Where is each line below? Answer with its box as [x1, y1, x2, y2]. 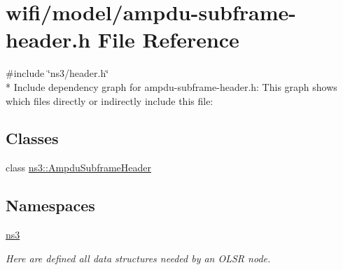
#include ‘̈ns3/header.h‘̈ [6, 66, 109, 80]
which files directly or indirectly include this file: [6, 93, 213, 108]
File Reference [97, 25, 239, 54]
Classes [6, 127, 59, 149]
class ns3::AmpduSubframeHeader [6, 160, 152, 175]
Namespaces [6, 194, 95, 216]
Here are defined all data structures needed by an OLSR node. [6, 250, 271, 265]
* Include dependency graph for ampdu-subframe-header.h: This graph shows [6, 79, 337, 94]
